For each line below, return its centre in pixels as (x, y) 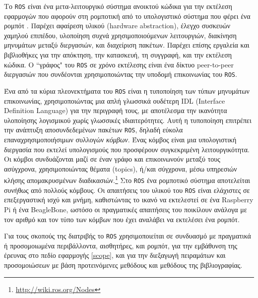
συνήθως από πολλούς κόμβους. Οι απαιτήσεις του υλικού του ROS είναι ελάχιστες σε (127, 190)
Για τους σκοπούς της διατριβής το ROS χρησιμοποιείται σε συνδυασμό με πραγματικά (128, 236)
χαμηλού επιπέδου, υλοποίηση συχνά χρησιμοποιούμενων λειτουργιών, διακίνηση (120, 35)
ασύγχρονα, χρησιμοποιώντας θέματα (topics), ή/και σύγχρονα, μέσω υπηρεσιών (121, 168)
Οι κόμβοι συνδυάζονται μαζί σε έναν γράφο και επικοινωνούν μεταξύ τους (112, 159)
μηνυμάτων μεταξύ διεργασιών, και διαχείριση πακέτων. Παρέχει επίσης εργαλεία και (127, 45)
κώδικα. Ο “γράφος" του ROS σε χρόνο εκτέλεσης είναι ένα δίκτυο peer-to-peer (119, 64)
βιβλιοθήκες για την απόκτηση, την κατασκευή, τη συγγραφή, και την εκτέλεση (118, 55)
